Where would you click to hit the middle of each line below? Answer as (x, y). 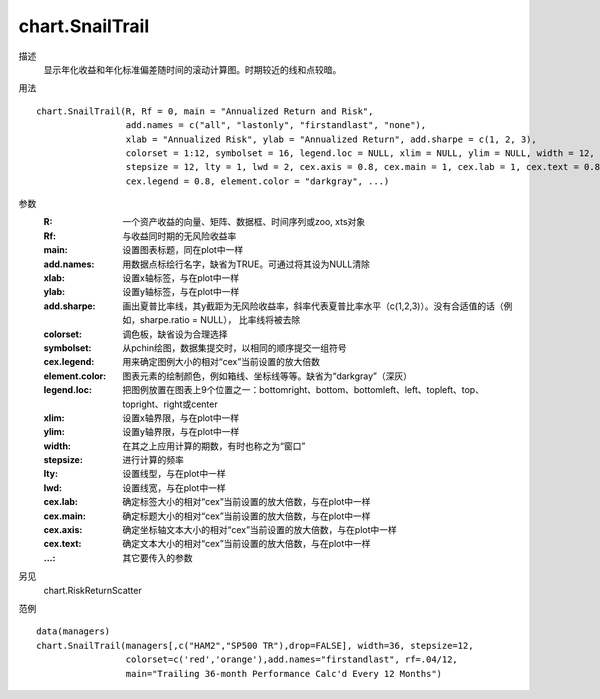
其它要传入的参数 (157, 557)
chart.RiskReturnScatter (92, 590)
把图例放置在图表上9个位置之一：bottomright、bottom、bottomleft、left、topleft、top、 (303, 390)
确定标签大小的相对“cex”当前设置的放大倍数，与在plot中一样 (246, 502)
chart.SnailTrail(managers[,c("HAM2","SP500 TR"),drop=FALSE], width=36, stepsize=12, (255, 645)
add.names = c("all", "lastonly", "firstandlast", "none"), (276, 125)
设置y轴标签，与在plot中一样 (181, 292)
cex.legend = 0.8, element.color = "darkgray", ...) (257, 181)
